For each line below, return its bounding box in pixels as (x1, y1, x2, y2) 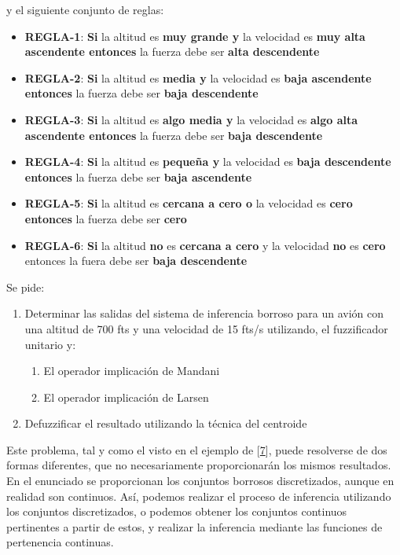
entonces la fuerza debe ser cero (24, 210, 187, 226)
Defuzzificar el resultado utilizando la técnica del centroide (24, 415, 307, 432)
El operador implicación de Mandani (43, 362, 220, 379)
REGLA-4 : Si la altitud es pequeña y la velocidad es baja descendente (24, 153, 391, 170)
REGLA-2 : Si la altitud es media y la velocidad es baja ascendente (24, 69, 372, 86)
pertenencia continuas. (6, 534, 114, 550)
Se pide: (6, 278, 45, 295)
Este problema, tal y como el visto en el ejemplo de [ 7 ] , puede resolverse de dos (6, 441, 387, 458)
